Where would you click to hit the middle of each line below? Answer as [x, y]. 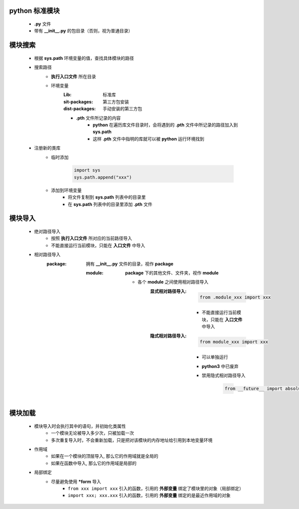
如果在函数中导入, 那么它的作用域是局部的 [94, 463]
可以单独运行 [215, 357]
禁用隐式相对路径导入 [224, 375]
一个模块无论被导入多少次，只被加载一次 [92, 433]
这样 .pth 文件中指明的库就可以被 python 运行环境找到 [149, 139]
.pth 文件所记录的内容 [98, 118]
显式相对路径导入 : [168, 291]
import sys [87, 170]
